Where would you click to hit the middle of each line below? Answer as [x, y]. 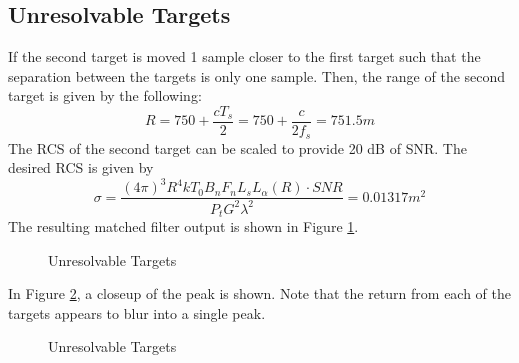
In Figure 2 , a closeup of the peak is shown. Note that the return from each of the [260, 293]
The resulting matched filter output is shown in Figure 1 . [183, 226]
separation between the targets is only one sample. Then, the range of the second [257, 75]
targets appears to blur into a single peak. [137, 312]
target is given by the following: [105, 95]
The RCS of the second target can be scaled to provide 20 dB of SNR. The [237, 147]
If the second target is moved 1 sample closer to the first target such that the [244, 56]
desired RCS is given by [81, 167]
